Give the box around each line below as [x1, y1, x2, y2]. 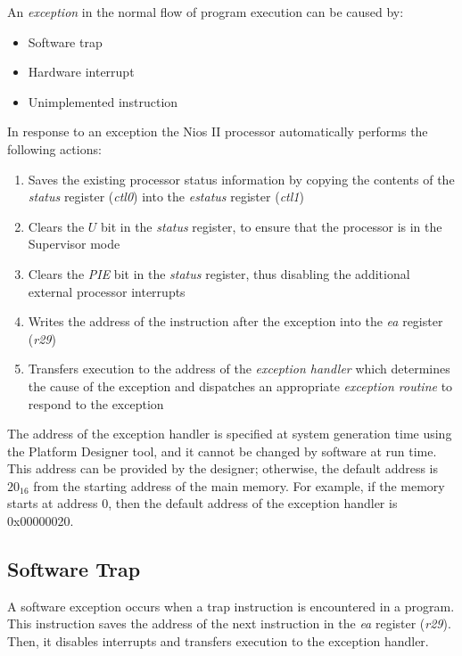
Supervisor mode [28, 234, 120, 253]
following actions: [7, 139, 102, 158]
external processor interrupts [28, 282, 186, 300]
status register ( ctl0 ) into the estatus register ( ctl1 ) [28, 187, 304, 206]
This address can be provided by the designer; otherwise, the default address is [7, 459, 439, 478]
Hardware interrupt [28, 62, 135, 81]
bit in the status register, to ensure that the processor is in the [101, 217, 442, 235]
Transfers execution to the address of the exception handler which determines [28, 359, 450, 378]
